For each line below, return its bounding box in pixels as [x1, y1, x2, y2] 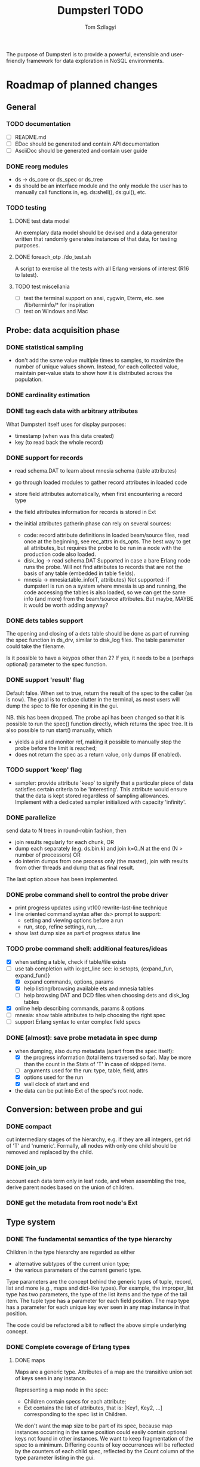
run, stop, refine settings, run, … [23, 923, 103, 930]
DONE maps [14, 1356, 45, 1363]
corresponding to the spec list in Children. [23, 1410, 127, 1417]
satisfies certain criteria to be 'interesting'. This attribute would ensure [14, 785, 187, 793]
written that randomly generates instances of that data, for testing [14, 235, 177, 243]
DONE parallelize [6, 813, 56, 821]
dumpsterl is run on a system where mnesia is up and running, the [23, 582, 187, 589]
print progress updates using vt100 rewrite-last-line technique [14, 904, 168, 911]
